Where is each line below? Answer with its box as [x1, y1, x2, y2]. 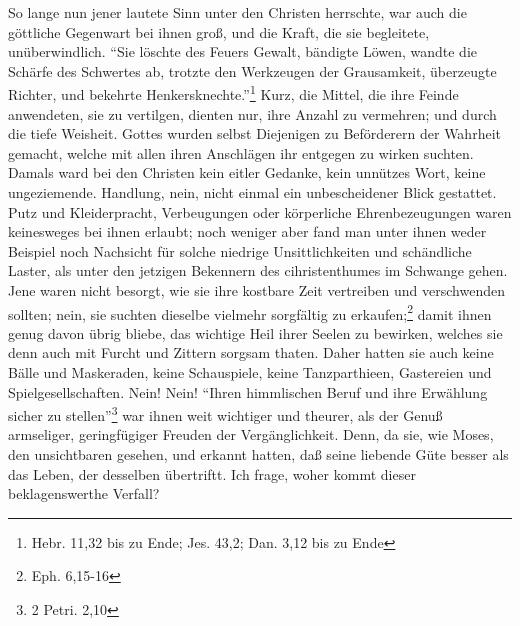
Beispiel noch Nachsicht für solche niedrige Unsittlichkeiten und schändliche [8, 240, 472, 261]
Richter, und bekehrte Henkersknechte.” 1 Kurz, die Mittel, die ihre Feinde [8, 81, 459, 105]
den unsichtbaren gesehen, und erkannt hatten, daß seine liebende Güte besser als [8, 444, 509, 465]
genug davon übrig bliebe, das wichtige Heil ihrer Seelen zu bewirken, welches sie [8, 322, 503, 343]
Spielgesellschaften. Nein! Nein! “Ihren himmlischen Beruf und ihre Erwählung [8, 381, 488, 402]
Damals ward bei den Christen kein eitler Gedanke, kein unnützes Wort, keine [8, 162, 486, 183]
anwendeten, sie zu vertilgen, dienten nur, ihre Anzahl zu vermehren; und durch [8, 103, 497, 124]
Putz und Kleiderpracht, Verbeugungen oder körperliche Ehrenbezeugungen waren [8, 201, 512, 222]
